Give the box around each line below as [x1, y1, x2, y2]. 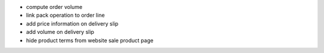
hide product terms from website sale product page [26, 36, 154, 44]
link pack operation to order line [26, 12, 105, 19]
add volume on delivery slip [26, 29, 94, 36]
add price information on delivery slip [26, 20, 119, 27]
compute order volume [26, 4, 83, 10]
